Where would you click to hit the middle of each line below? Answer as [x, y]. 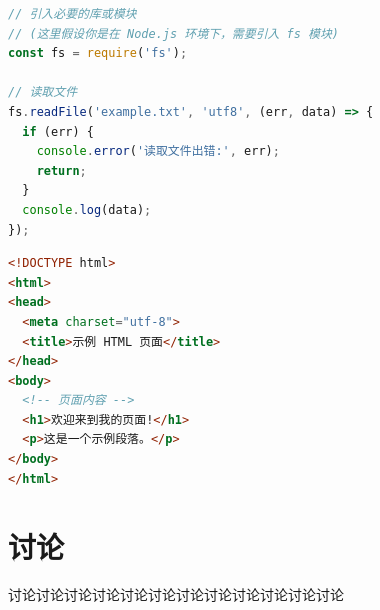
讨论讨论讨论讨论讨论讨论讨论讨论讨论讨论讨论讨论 [176, 594]
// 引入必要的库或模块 [72, 14]
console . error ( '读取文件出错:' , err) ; [158, 151]
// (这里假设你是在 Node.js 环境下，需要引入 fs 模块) [173, 33]
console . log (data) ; [87, 209]
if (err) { [58, 131]
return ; [61, 170]
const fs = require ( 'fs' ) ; [98, 53]
